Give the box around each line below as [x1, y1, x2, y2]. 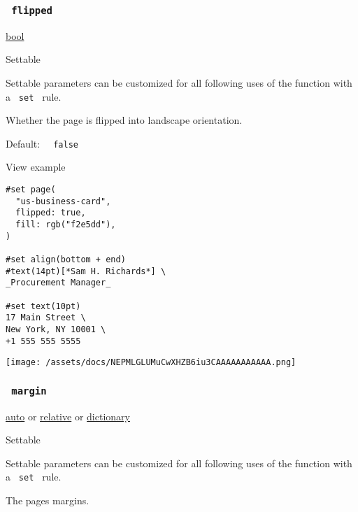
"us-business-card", [15, 196, 111, 206]
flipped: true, [15, 208, 86, 218]
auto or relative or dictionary [6, 408, 130, 423]
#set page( [6, 185, 56, 195]
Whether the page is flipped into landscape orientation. [6, 113, 243, 127]
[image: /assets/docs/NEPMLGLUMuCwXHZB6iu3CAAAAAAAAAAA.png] [6, 357, 296, 368]
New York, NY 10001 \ [6, 324, 106, 334]
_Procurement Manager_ [6, 278, 111, 288]
